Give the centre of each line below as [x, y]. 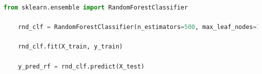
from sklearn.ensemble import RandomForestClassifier [96, 7]
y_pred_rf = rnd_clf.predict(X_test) [81, 66]
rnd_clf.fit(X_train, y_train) [70, 47]
